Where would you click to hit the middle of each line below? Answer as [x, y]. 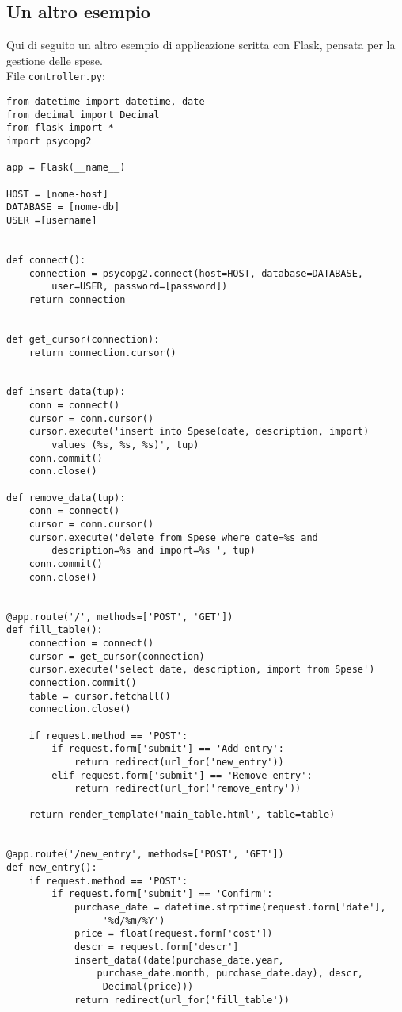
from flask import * [61, 128]
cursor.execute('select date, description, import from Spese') [202, 670]
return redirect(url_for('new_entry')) [179, 762]
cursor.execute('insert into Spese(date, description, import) [199, 432]
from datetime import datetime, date [106, 102]
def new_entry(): [52, 868]
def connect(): [46, 260]
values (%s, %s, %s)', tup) [125, 445]
